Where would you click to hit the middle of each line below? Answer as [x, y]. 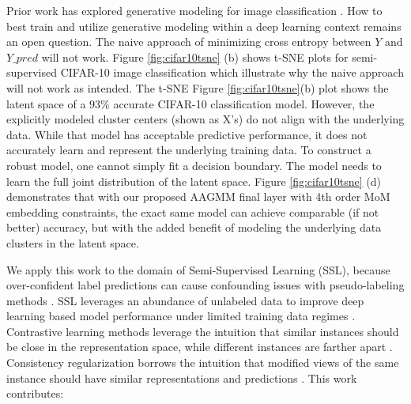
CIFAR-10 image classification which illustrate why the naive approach [232, 72]
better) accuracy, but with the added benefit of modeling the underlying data [194, 227]
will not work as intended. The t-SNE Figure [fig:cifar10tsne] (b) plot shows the [198, 87]
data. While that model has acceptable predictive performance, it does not [187, 134]
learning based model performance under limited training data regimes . [181, 316]
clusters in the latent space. [73, 242]
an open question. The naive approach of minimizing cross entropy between [189, 42]
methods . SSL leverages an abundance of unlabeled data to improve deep [185, 300]
